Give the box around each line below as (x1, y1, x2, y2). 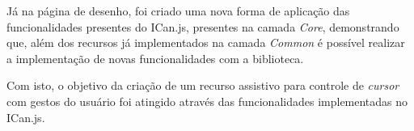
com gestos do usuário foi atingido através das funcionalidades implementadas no (6, 92, 408, 109)
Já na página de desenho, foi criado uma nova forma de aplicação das (6, 2, 350, 19)
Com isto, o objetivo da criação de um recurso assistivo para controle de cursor (6, 77, 399, 94)
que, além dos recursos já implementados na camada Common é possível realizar (6, 34, 405, 51)
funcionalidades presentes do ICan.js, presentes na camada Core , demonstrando (6, 18, 399, 35)
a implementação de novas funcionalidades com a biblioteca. (6, 49, 304, 66)
